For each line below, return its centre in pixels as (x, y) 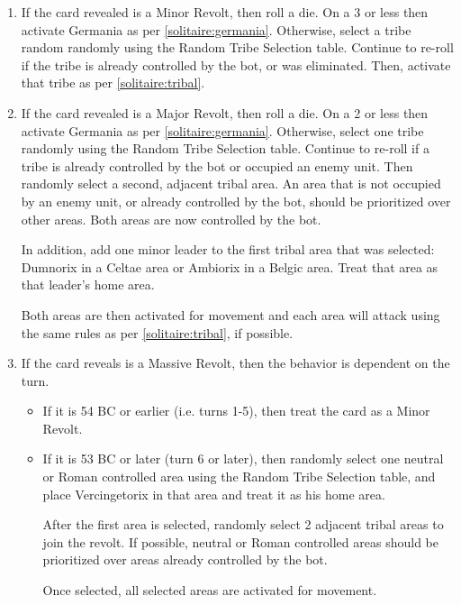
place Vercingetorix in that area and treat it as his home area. (214, 494)
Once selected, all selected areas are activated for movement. (210, 590)
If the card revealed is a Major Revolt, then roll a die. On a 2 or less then (225, 112)
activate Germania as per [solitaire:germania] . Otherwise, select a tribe (216, 29)
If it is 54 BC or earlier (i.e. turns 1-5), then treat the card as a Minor (236, 411)
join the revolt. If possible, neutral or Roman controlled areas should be (240, 541)
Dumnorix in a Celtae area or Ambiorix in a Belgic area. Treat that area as (230, 266)
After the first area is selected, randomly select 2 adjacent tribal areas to (243, 524)
